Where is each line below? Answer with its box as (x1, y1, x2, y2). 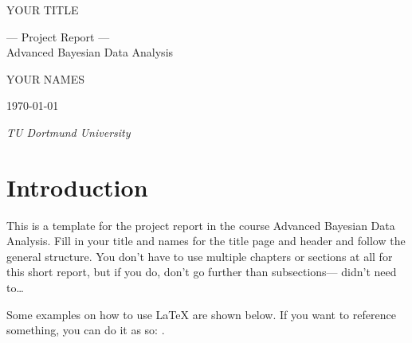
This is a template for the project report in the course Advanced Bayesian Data (6, 216, 395, 233)
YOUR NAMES (6, 70, 85, 87)
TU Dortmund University (6, 123, 131, 140)
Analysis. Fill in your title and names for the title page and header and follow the (6, 232, 406, 249)
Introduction (6, 170, 148, 203)
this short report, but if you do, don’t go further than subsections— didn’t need (6, 263, 397, 280)
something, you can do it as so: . (6, 322, 165, 338)
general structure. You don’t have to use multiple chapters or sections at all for (6, 248, 393, 264)
